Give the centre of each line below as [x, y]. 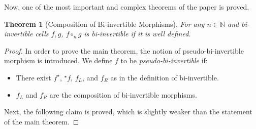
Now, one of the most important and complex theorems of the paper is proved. [127, 7]
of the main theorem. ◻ [42, 121]
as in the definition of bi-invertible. [165, 77]
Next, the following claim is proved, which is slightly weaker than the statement [128, 112]
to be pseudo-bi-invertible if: [164, 60]
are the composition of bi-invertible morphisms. [123, 94]
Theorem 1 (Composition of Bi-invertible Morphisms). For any [104, 24]
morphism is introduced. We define [58, 60]
